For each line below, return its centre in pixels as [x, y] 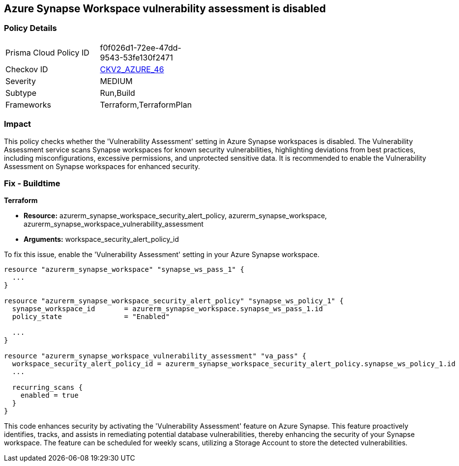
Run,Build [117, 93]
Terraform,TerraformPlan [146, 104]
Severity [21, 81]
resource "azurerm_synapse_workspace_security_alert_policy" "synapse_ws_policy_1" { [174, 301]
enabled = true [49, 395]
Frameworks [28, 104]
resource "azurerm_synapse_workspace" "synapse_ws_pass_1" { [124, 270]
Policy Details [30, 28]
